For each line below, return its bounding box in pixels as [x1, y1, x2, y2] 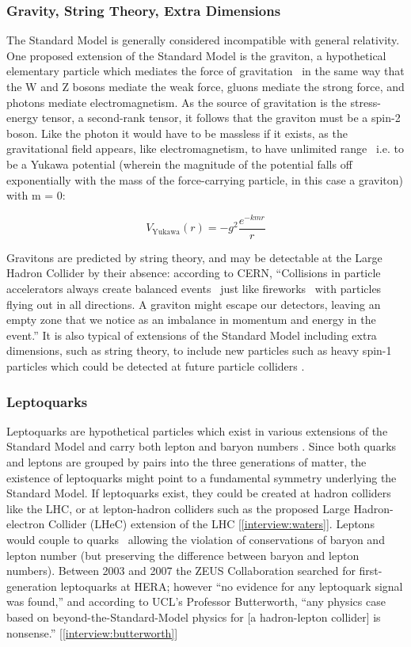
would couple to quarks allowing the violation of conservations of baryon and [6, 531, 385, 548]
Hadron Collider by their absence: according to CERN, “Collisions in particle [6, 265, 381, 281]
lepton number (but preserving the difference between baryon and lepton [6, 546, 360, 563]
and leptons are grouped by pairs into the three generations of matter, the [6, 454, 367, 470]
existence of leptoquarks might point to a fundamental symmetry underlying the [6, 469, 397, 485]
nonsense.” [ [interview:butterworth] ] [6, 624, 178, 641]
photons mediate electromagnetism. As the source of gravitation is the [6, 93, 347, 110]
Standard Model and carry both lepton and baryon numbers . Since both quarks [6, 438, 397, 455]
